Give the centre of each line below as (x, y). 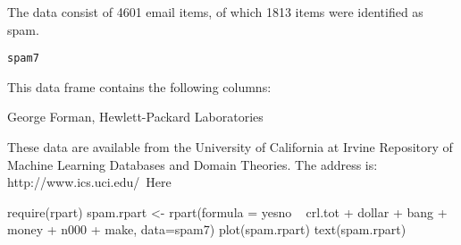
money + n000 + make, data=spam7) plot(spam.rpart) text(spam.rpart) (207, 229)
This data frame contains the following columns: (139, 86)
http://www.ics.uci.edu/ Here (89, 182)
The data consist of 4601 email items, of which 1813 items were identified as (215, 12)
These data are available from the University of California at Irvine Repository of (230, 147)
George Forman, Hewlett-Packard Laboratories (135, 117)
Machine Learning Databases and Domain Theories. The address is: (193, 164)
